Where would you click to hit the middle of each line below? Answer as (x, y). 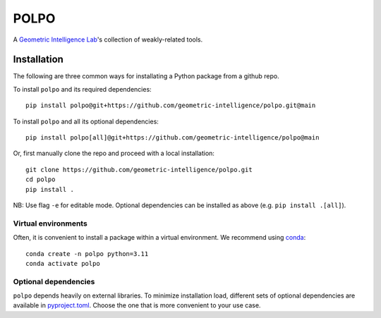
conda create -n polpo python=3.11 (87, 253)
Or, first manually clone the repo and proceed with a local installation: (114, 153)
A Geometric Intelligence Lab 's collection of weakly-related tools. (108, 39)
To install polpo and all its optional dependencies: (86, 121)
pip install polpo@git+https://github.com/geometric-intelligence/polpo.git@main (171, 105)
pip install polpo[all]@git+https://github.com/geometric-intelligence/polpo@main (173, 138)
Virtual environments (50, 224)
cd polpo (41, 179)
